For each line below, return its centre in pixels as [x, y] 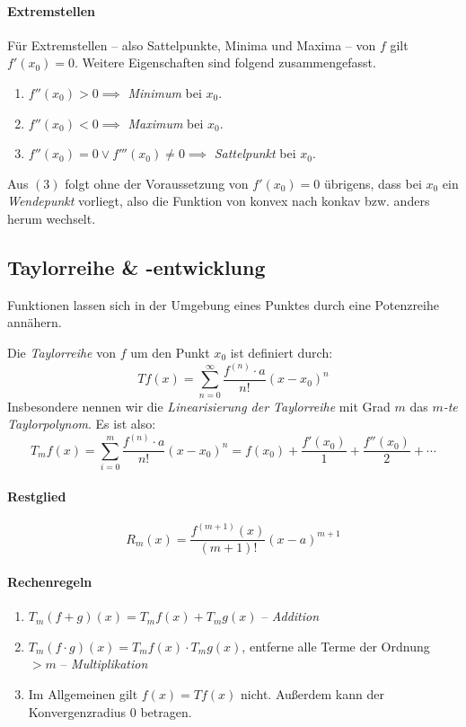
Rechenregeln [50, 582]
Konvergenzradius [77, 711]
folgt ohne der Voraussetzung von [157, 183]
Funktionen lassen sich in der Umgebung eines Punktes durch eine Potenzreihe [223, 304]
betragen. [166, 711]
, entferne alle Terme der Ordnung [336, 646]
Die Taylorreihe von [62, 352]
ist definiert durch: [281, 352]
